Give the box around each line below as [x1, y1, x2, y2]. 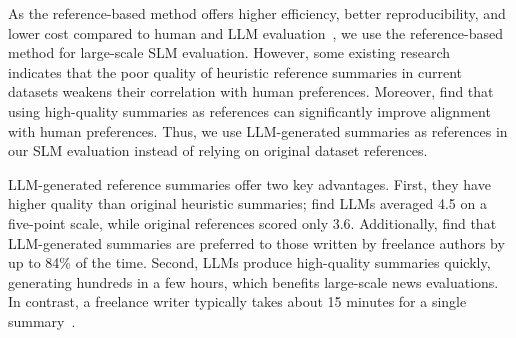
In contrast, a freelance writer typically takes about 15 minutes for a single [8, 291, 467, 312]
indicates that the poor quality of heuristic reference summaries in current [8, 61, 463, 82]
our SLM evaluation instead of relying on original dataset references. [8, 140, 428, 161]
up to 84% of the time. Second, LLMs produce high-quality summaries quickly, [8, 252, 491, 273]
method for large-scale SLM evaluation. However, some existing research [8, 42, 451, 63]
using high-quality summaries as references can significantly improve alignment [8, 100, 491, 121]
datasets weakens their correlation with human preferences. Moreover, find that [8, 81, 494, 102]
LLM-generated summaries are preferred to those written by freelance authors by [8, 232, 505, 253]
